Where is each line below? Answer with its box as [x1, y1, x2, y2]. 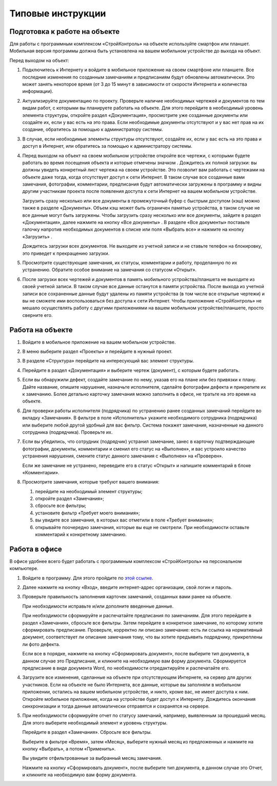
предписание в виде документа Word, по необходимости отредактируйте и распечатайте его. [22, 665, 230, 671]
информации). [22, 88, 53, 94]
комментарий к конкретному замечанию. [35, 531, 127, 538]
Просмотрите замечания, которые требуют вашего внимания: [22, 479, 160, 485]
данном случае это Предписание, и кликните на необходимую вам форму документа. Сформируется [22, 658, 246, 664]
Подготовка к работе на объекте [9, 27, 120, 36]
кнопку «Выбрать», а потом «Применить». [22, 745, 116, 752]
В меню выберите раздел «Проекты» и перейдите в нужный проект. [22, 349, 173, 355]
